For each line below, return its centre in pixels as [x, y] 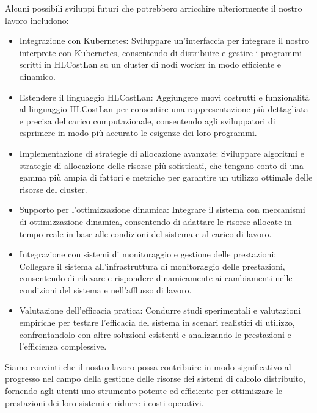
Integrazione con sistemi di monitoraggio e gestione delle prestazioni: [148, 254]
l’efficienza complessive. [63, 346]
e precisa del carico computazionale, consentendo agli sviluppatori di [147, 120]
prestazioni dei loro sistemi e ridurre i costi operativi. [104, 402]
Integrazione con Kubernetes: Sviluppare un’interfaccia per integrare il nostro [164, 41]
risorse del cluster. [53, 189]
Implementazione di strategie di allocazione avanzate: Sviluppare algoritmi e [162, 153]
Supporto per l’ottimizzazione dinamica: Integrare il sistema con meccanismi [162, 210]
